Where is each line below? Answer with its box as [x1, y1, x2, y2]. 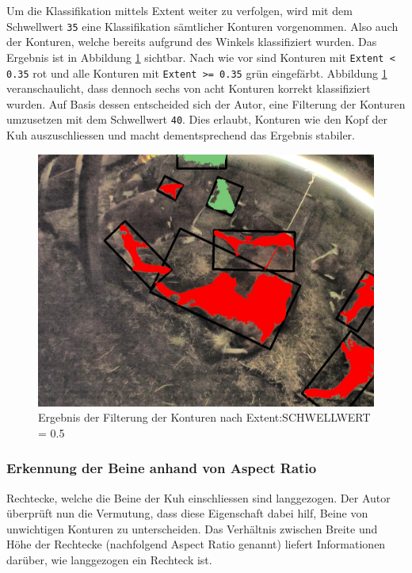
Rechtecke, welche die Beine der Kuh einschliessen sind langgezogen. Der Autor [6, 489, 391, 506]
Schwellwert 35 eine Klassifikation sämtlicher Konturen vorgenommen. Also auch [6, 17, 399, 34]
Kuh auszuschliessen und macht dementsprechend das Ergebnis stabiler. [6, 127, 355, 143]
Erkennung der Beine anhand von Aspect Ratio [6, 458, 317, 478]
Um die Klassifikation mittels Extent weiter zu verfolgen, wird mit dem [6, 2, 353, 18]
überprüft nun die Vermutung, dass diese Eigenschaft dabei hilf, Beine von [6, 505, 368, 521]
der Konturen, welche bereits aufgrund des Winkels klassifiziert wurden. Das [6, 33, 377, 50]
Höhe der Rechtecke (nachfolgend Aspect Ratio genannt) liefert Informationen [6, 536, 386, 552]
